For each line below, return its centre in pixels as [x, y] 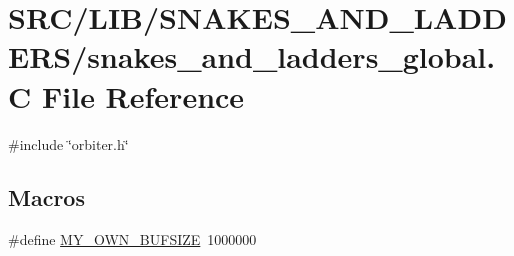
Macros [46, 197]
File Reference [143, 95]
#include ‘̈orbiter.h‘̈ [68, 143]
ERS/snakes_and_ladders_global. [252, 56]
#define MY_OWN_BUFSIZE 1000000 [132, 239]
